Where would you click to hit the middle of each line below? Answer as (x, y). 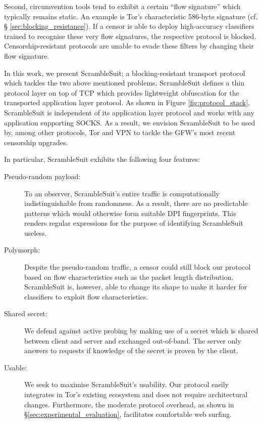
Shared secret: (26, 313)
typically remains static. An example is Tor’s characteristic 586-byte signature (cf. (131, 16)
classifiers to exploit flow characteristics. (86, 296)
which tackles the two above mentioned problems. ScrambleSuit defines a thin (124, 83)
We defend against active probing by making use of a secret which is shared (141, 331)
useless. (36, 232)
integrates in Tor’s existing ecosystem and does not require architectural (136, 394)
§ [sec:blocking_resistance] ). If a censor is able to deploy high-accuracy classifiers (129, 26)
